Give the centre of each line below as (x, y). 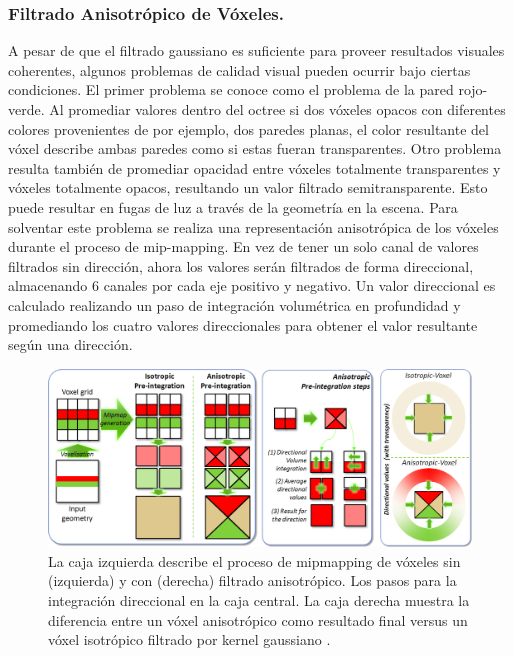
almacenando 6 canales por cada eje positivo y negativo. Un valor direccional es (252, 285)
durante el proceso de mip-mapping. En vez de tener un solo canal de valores (243, 246)
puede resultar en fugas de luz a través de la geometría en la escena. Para (233, 206)
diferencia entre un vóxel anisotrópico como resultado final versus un (258, 619)
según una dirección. (70, 344)
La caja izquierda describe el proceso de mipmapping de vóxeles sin (254, 560)
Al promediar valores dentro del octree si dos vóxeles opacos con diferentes (277, 109)
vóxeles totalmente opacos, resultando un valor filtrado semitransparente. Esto (248, 187)
